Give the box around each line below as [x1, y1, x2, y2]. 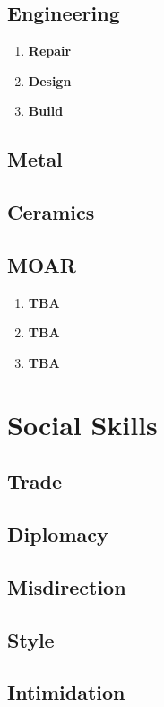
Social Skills [7, 406, 158, 442]
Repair [28, 41, 72, 60]
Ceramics [7, 198, 95, 226]
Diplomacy [7, 520, 108, 548]
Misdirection [7, 572, 126, 600]
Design [28, 71, 72, 90]
